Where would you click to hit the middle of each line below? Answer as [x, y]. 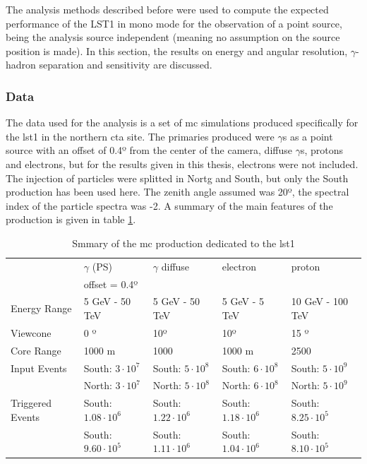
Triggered [31, 403]
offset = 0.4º [111, 284]
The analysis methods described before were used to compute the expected [167, 9]
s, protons [321, 150]
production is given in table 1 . [71, 219]
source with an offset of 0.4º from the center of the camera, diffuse [149, 150]
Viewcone [31, 332]
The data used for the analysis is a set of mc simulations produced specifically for [182, 123]
